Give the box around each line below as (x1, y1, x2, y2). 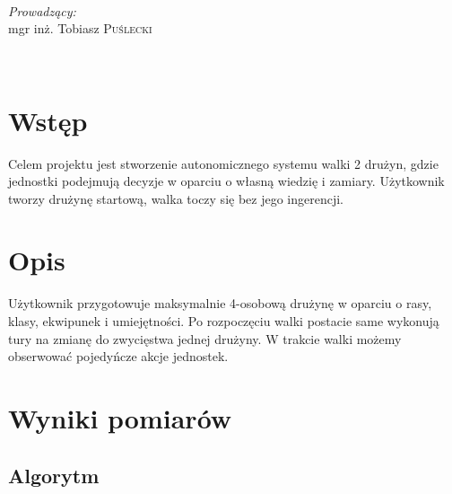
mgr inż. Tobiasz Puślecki (8, 19, 152, 38)
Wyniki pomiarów (8, 399, 232, 436)
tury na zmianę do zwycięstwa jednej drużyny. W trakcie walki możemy (8, 329, 402, 348)
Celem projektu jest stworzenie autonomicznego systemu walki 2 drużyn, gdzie (8, 154, 439, 172)
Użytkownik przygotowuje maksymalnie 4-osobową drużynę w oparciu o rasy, (8, 294, 432, 313)
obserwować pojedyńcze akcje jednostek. (8, 347, 229, 366)
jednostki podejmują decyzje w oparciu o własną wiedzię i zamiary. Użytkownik (8, 172, 445, 190)
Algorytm (8, 461, 100, 489)
